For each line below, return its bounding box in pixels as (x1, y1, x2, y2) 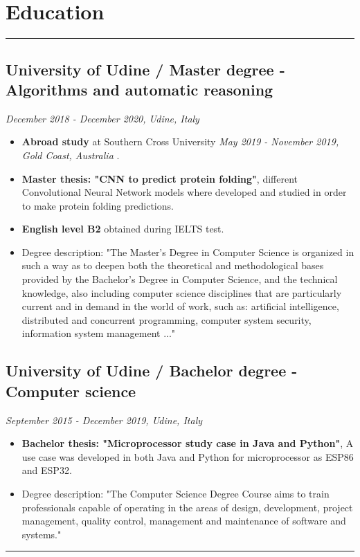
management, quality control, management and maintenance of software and (21, 513, 346, 528)
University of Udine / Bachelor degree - (6, 360, 298, 381)
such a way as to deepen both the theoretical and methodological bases (21, 258, 324, 273)
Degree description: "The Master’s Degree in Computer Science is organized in (21, 244, 354, 259)
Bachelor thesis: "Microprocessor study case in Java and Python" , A (21, 436, 354, 450)
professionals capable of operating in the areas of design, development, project (21, 500, 353, 514)
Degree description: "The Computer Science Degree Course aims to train (21, 486, 330, 500)
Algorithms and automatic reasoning (6, 78, 273, 100)
